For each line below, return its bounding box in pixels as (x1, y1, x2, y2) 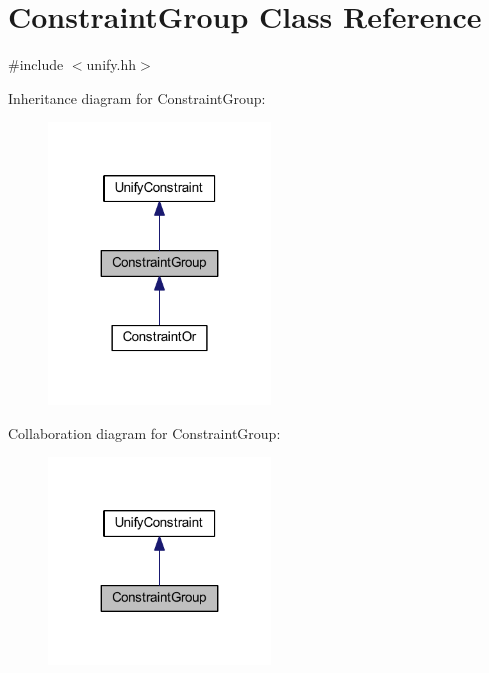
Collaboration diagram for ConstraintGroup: (8, 422, 281, 443)
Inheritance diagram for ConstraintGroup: (8, 87, 266, 108)
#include (8, 54, 64, 75)
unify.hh (86, 54, 136, 75)
